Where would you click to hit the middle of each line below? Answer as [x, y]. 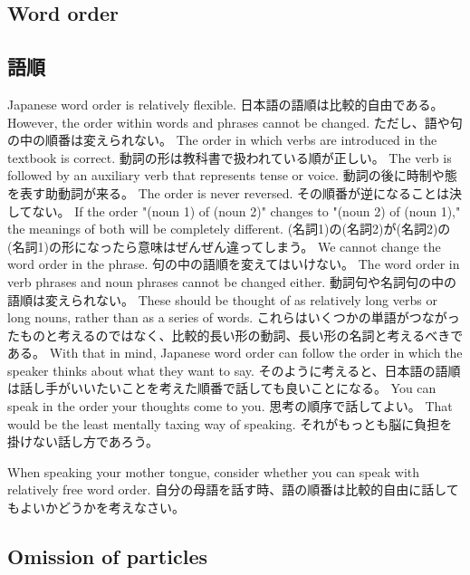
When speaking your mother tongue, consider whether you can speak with [214, 471]
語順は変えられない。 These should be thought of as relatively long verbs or [222, 299]
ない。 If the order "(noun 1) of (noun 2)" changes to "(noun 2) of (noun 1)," [246, 211]
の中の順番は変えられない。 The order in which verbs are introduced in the [222, 140]
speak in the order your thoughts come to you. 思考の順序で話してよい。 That [230, 406]
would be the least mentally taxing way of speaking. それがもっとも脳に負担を [230, 423]
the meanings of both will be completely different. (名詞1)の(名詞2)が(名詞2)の [229, 229]
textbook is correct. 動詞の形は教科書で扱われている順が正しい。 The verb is [230, 157]
